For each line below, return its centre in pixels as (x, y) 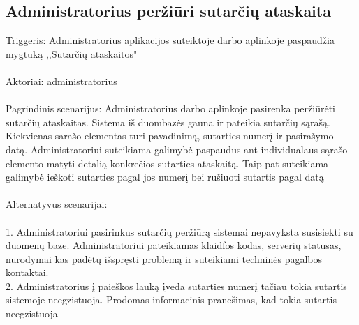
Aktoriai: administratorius (61, 81)
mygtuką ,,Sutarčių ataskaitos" (72, 53)
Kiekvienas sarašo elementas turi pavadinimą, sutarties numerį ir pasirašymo (170, 136)
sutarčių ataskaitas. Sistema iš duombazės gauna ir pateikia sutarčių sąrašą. (168, 122)
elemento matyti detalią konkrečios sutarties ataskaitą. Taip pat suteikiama (167, 163)
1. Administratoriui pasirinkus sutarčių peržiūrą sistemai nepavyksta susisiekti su (179, 231)
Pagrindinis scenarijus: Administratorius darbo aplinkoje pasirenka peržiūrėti (171, 108)
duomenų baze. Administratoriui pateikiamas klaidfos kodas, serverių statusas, (174, 245)
